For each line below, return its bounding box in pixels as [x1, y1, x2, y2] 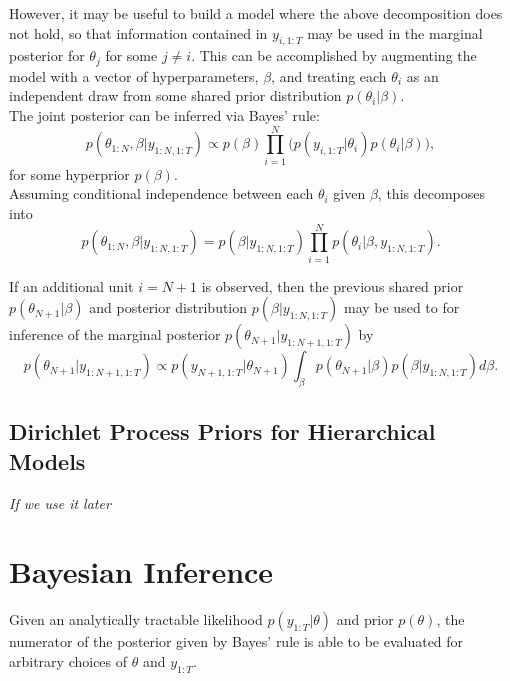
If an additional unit [9, 275, 134, 296]
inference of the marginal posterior [9, 324, 221, 345]
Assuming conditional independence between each [9, 183, 314, 204]
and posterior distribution [89, 297, 248, 318]
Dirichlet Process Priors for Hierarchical [9, 416, 436, 447]
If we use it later [9, 492, 111, 513]
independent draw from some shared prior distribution [9, 85, 342, 106]
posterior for [9, 45, 85, 66]
